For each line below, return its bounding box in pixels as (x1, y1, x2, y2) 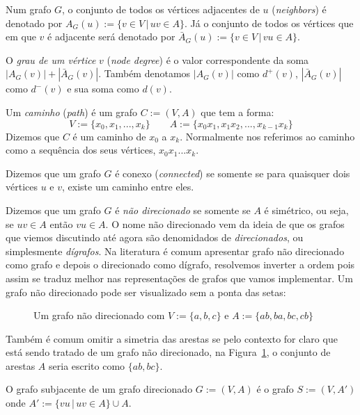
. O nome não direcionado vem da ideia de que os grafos (105, 216, 345, 231)
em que (6, 29, 36, 44)
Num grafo (6, 2, 52, 16)
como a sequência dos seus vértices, (6, 143, 156, 157)
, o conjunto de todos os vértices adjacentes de (62, 2, 260, 16)
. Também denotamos (98, 66, 191, 81)
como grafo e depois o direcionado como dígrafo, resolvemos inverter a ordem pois (6, 257, 355, 272)
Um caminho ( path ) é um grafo (6, 104, 138, 119)
